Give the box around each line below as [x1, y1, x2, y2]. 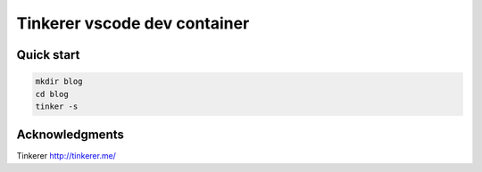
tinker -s [35, 101, 79, 111]
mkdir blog [35, 77, 83, 86]
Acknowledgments [16, 127, 125, 143]
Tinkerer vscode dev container [16, 13, 250, 33]
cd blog [35, 89, 69, 99]
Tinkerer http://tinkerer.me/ [16, 151, 116, 161]
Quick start [16, 47, 80, 62]
